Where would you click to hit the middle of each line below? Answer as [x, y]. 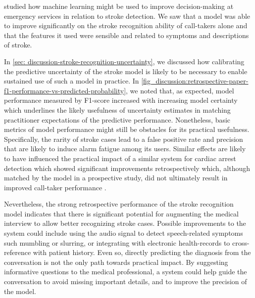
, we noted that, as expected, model [180, 90]
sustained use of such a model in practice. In [72, 81]
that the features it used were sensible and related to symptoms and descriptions [127, 35]
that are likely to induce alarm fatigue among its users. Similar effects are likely [125, 149]
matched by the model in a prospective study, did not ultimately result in [116, 178]
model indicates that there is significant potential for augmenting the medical [121, 213]
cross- [241, 242]
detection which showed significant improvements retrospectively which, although [127, 168]
